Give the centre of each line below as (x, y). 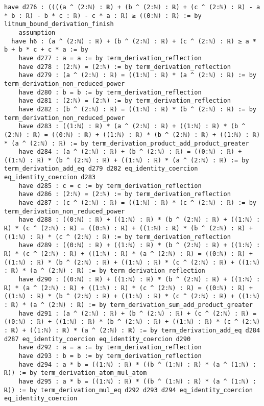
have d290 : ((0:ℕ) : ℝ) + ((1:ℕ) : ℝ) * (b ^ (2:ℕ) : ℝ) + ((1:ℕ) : (139, 279)
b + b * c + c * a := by (46, 50)
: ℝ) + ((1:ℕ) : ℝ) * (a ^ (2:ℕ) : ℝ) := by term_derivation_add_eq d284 (132, 330)
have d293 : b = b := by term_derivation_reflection (110, 356)
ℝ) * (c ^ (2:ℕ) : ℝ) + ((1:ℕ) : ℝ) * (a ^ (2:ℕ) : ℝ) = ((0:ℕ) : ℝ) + (128, 254)
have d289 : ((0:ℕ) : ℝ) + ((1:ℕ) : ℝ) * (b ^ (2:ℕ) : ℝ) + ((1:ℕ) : (139, 245)
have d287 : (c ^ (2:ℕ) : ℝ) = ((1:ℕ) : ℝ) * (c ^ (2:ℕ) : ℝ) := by (137, 203)
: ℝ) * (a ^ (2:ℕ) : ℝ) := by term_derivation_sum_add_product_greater (128, 305)
